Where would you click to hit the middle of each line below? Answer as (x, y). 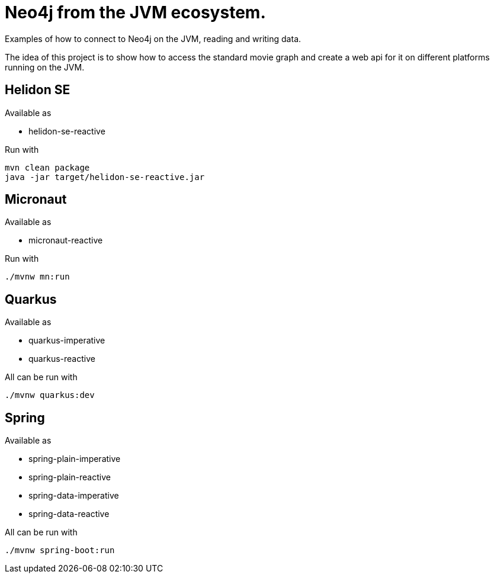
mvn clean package (47, 167)
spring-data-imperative (74, 496)
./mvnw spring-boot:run (60, 550)
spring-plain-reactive (70, 477)
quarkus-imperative (67, 341)
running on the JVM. (45, 67)
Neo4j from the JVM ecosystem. (135, 12)
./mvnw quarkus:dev (50, 395)
